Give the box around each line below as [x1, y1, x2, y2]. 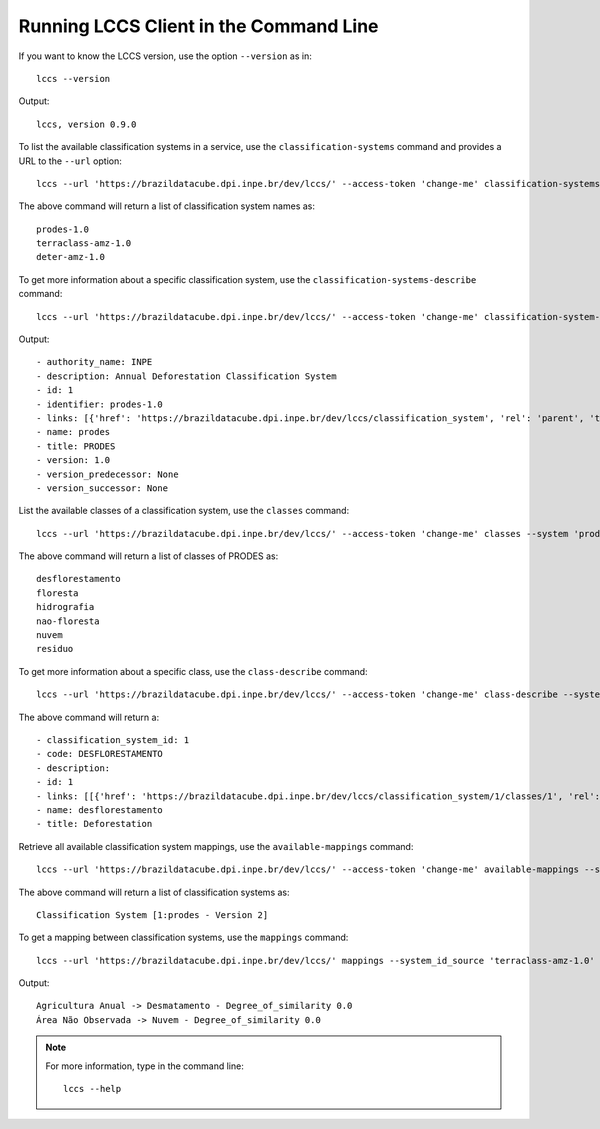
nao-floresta [36, 615, 100, 627]
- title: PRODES [36, 440, 116, 452]
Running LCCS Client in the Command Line [18, 15, 379, 37]
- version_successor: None [36, 482, 169, 494]
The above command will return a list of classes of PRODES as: [18, 550, 279, 562]
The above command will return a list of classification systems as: [18, 886, 290, 898]
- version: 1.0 [36, 455, 111, 466]
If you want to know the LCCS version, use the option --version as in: [18, 50, 312, 62]
